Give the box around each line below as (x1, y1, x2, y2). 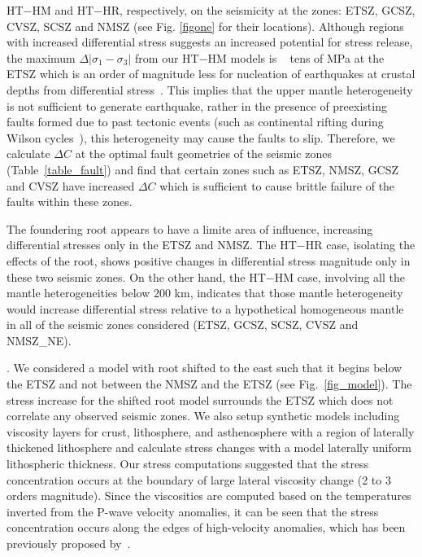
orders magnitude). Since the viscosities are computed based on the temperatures (7, 487, 411, 504)
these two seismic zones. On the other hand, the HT (7, 268, 266, 285)
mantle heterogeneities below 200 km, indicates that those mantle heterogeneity (7, 284, 403, 301)
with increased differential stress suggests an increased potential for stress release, (7, 33, 413, 50)
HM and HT (32, 2, 94, 18)
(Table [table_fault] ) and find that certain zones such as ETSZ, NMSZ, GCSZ (7, 160, 399, 178)
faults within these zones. (7, 193, 133, 210)
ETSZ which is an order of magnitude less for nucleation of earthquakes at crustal (7, 65, 415, 82)
